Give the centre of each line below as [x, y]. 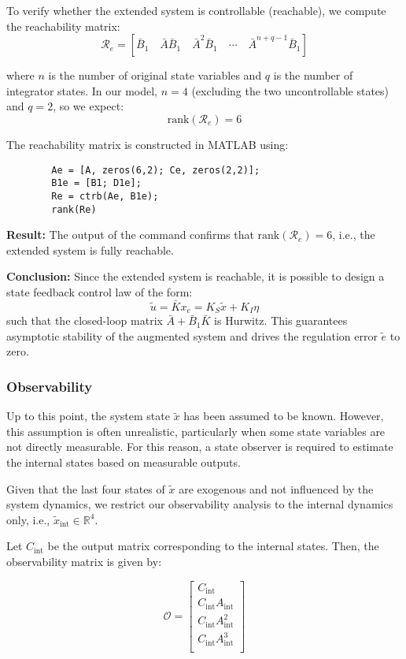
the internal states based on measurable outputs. [124, 462]
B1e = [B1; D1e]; [96, 183]
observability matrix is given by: [84, 561]
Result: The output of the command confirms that [130, 235]
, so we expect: [89, 106]
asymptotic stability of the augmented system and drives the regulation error [192, 335]
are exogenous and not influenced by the [276, 488]
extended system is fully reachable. [90, 249]
